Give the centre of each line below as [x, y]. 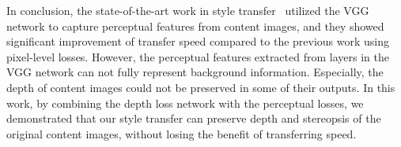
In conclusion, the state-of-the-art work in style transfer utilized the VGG [188, 10]
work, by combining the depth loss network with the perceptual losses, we [185, 103]
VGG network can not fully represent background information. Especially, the [195, 72]
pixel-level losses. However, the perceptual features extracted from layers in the [198, 56]
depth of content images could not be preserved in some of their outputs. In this [201, 87]
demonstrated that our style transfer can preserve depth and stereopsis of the [194, 118]
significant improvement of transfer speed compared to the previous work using [198, 41]
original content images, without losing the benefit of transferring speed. [182, 133]
